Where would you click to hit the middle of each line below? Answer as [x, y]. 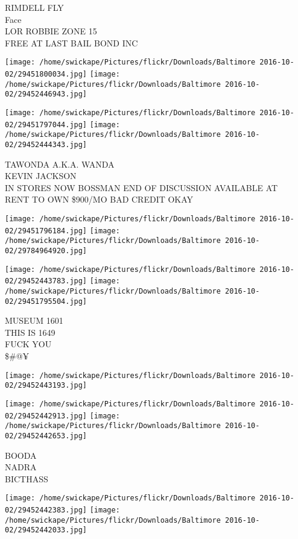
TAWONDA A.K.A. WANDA [60, 164]
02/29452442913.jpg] [46, 416]
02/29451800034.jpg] [46, 74]
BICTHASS [27, 478]
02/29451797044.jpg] [46, 125]
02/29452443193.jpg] [46, 386]
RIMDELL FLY [34, 7]
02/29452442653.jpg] [46, 436]
